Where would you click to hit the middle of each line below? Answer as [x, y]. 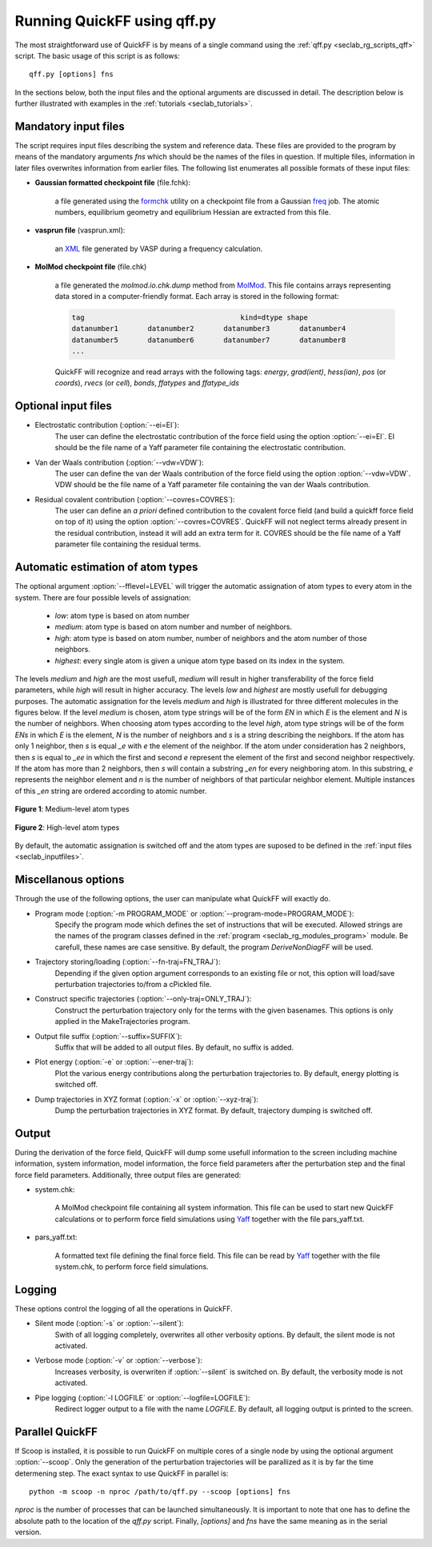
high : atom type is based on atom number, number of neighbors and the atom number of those [211, 638]
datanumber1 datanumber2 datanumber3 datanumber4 [209, 329]
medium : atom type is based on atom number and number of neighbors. [173, 627]
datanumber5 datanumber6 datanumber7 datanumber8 [209, 340]
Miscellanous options [70, 880]
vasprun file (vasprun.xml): [80, 230]
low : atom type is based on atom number [122, 615]
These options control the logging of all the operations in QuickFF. [124, 1308]
